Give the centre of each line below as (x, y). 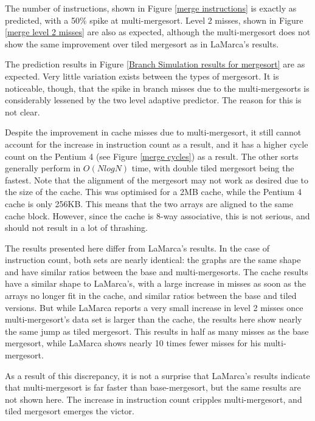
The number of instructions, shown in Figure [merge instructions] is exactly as (151, 8)
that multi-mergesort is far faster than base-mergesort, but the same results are (153, 387)
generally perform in (43, 168)
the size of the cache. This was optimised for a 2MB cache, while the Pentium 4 (153, 192)
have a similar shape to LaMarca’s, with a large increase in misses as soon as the (155, 283)
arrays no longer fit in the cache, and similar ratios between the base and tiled (151, 296)
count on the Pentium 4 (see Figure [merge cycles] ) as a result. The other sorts (152, 156)
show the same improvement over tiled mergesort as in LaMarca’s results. (142, 43)
